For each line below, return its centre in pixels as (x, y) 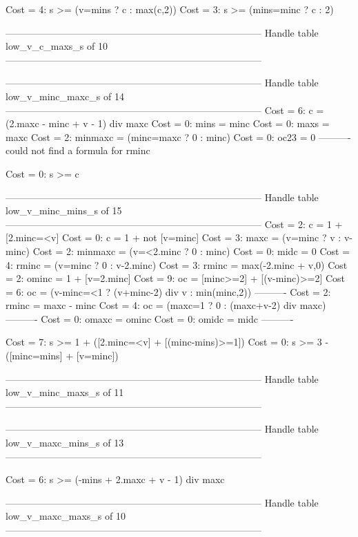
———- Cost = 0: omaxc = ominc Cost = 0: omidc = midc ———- (150, 318)
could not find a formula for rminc (78, 150)
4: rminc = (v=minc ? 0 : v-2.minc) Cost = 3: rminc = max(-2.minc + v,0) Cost (177, 264)
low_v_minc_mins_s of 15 (64, 210)
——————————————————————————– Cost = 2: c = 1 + (174, 224)
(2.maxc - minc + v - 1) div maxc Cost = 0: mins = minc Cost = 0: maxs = (168, 123)
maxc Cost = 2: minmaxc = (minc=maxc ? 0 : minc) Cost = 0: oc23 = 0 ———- (178, 136)
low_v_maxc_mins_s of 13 (65, 443)
